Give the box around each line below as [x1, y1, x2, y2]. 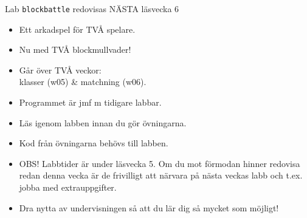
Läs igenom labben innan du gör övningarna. [19, 116, 187, 129]
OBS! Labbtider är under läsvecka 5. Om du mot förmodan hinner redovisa [19, 157, 300, 169]
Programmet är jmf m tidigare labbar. [19, 96, 162, 109]
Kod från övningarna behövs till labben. [19, 137, 168, 149]
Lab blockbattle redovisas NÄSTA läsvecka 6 [5, 2, 179, 15]
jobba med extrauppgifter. [19, 181, 117, 193]
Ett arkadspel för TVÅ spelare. [19, 22, 136, 35]
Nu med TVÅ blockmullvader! [19, 43, 131, 56]
